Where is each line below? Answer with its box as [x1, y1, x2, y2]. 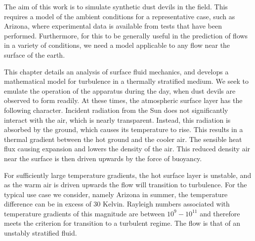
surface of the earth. [4, 49, 65, 60]
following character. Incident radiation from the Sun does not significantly [4, 104, 228, 115]
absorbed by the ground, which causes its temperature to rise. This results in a [4, 124, 243, 135]
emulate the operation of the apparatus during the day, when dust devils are [4, 85, 236, 96]
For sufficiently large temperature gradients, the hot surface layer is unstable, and [4, 170, 252, 180]
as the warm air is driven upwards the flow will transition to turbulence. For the [4, 179, 247, 190]
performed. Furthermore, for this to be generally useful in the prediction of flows [4, 30, 248, 40]
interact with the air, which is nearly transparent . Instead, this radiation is [4, 114, 231, 125]
